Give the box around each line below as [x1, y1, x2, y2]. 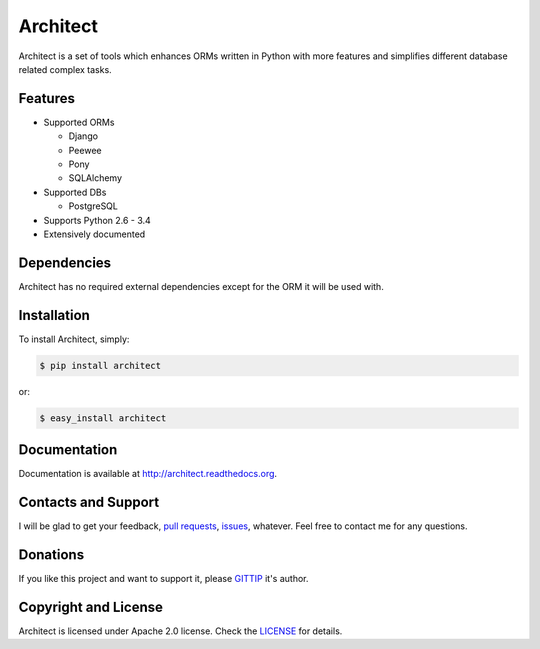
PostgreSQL [68, 200, 119, 212]
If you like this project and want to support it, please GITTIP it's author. [18, 573, 309, 585]
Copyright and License [18, 598, 164, 615]
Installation [18, 306, 90, 324]
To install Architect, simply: [18, 333, 130, 345]
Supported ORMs [43, 116, 115, 128]
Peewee [68, 144, 102, 156]
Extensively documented [43, 228, 146, 240]
